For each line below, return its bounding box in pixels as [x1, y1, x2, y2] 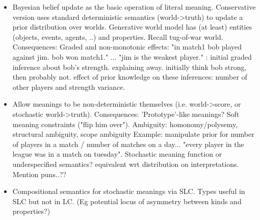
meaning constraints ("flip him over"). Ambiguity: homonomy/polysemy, [12, 118, 238, 129]
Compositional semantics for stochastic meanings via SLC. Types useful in [12, 186, 245, 197]
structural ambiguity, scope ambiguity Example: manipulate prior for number [12, 129, 254, 139]
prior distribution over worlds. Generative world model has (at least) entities [12, 21, 252, 32]
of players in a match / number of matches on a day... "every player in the [12, 138, 244, 149]
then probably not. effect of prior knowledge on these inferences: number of [12, 71, 247, 82]
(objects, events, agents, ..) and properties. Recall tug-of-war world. [12, 31, 223, 42]
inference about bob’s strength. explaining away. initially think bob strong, [12, 61, 247, 72]
